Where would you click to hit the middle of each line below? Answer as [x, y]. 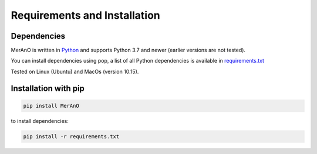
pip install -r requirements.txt [71, 136]
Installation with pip [48, 88]
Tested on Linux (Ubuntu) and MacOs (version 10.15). [75, 71]
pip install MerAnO [51, 106]
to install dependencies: [40, 121]
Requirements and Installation [86, 15]
